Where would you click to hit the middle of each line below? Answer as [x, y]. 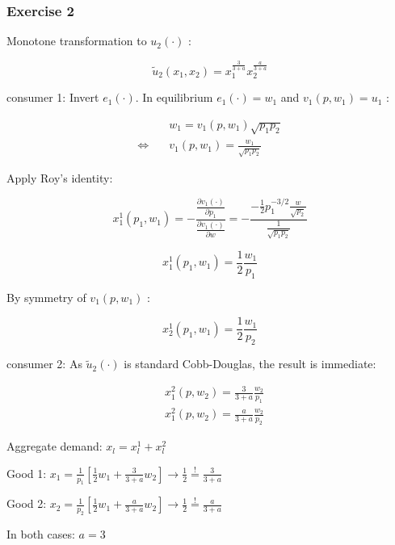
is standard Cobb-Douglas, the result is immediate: [250, 364]
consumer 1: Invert [53, 97]
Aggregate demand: [55, 446]
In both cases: [41, 534]
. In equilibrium [174, 97]
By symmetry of [46, 297]
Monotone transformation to [77, 41]
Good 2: [27, 503]
